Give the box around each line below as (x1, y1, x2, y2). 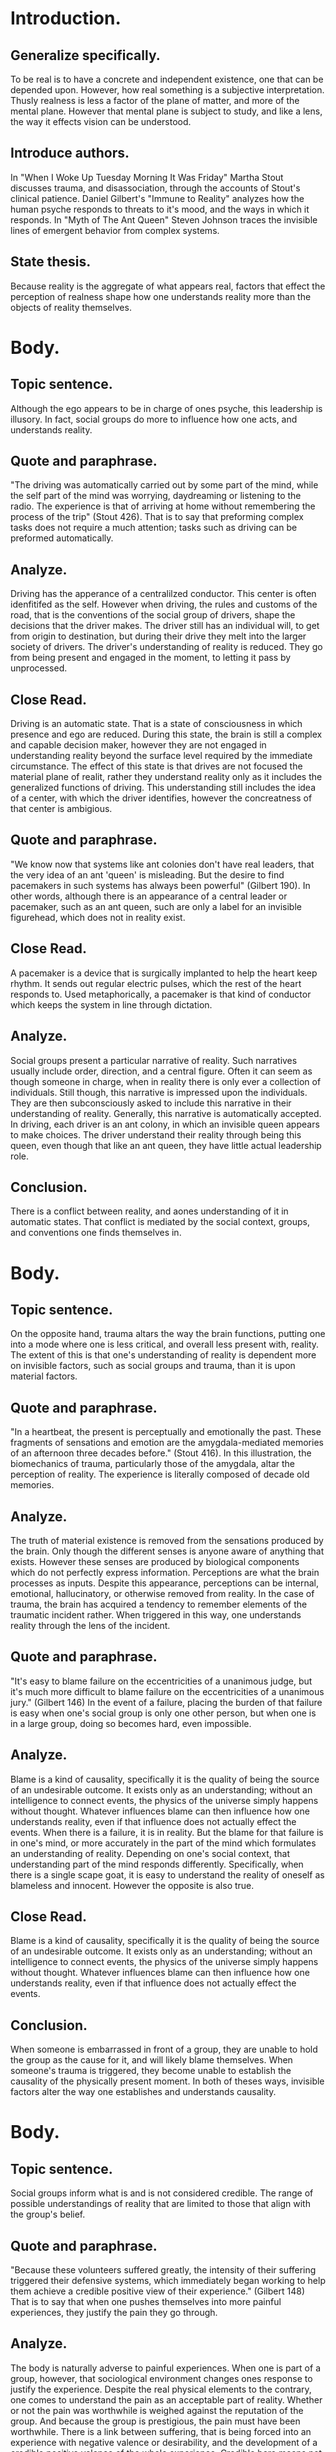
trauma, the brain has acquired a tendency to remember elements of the (10, 1598, 308, 1610)
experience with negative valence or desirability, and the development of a (10, 2436, 318, 2448)
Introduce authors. (10, 145, 130, 162)
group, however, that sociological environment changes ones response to (10, 2372, 313, 2384)
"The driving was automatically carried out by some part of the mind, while (10, 479, 319, 491)
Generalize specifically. (10, 47, 161, 64)
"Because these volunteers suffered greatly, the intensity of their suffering (10, 2264, 317, 2276)
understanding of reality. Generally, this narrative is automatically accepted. (10, 1107, 322, 1119)
